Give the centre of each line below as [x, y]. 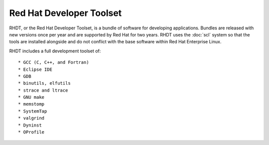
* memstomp [31, 104]
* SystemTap [33, 111]
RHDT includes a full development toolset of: [55, 51]
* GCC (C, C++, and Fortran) [54, 63]
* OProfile [31, 132]
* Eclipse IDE [35, 69]
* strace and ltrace [43, 90]
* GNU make [31, 97]
